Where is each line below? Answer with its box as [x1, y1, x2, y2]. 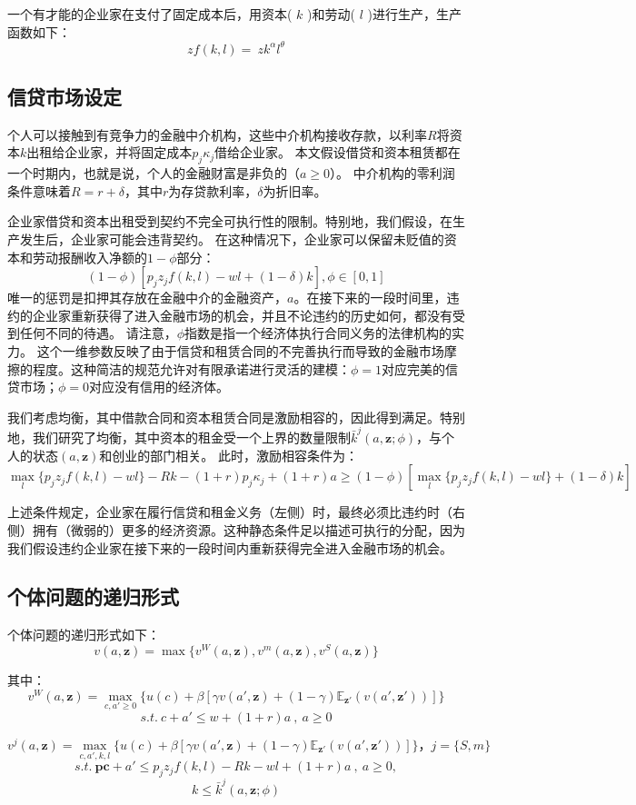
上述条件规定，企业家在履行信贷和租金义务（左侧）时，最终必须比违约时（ [7, 502, 452, 522]
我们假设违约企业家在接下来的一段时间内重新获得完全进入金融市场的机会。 [7, 538, 452, 557]
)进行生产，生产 [367, 5, 462, 23]
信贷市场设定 [7, 83, 122, 111]
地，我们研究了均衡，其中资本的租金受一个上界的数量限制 [7, 428, 351, 447]
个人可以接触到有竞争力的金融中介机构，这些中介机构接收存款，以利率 [7, 124, 427, 144]
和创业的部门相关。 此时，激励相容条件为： [99, 445, 358, 464]
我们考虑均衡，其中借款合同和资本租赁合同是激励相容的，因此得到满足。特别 [7, 407, 465, 426]
